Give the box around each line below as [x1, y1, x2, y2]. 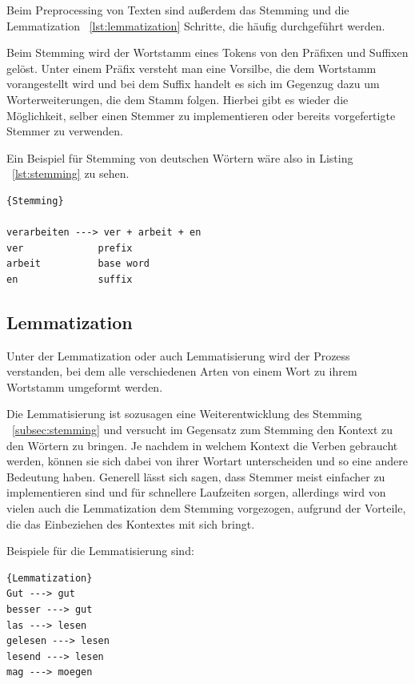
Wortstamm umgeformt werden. [6, 378, 163, 395]
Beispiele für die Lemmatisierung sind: [6, 542, 194, 559]
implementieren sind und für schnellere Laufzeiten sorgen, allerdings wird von [6, 484, 386, 501]
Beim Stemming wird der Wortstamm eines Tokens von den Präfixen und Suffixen [6, 44, 409, 61]
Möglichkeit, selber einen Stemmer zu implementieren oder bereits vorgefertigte [6, 107, 396, 123]
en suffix [6, 273, 133, 285]
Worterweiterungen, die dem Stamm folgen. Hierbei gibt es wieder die [6, 91, 349, 107]
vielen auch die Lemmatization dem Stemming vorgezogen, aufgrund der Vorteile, [6, 500, 406, 517]
